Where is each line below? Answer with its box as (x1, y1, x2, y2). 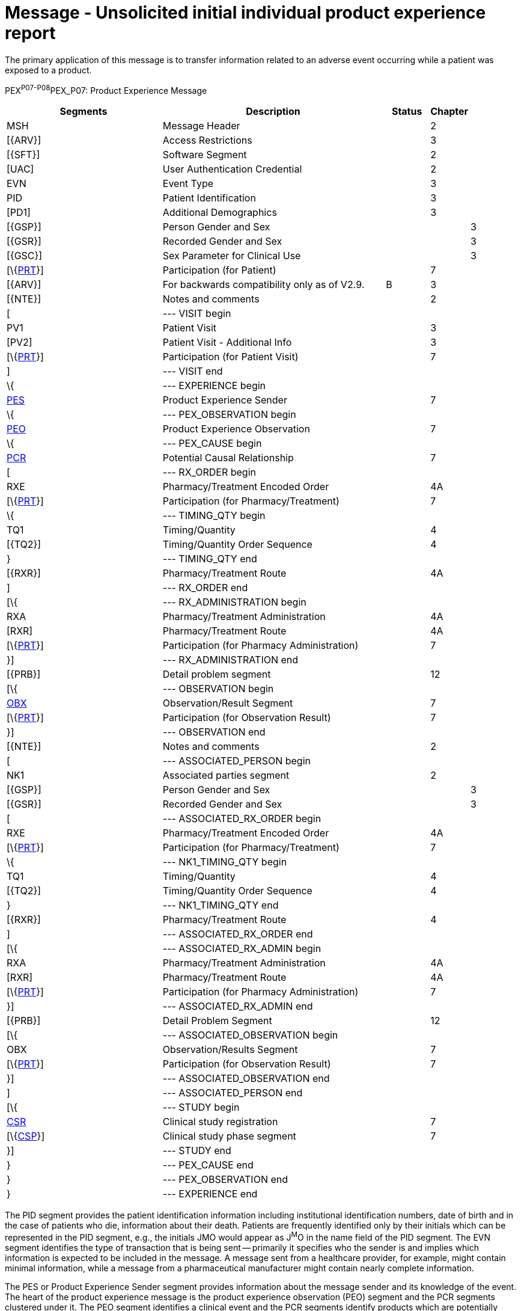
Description (246, 105, 300, 118)
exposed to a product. (5, 64, 92, 75)
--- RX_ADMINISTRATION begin (162, 596, 306, 609)
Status (391, 105, 422, 118)
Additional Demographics (162, 206, 277, 219)
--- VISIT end (162, 365, 223, 378)
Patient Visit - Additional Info (162, 336, 292, 349)
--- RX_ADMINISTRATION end (162, 654, 299, 666)
